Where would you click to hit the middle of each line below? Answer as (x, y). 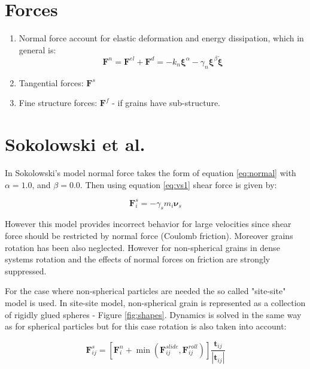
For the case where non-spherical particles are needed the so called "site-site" (145, 291)
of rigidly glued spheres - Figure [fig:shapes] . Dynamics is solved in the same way (153, 314)
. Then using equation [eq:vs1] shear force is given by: (178, 184)
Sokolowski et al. (75, 143)
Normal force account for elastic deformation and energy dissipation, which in (161, 38)
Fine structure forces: (58, 103)
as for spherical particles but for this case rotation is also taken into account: (146, 326)
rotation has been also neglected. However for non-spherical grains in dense (142, 247)
